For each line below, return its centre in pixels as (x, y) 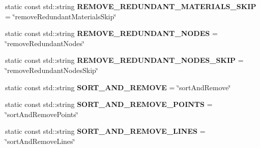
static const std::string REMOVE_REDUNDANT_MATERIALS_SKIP (131, 6)
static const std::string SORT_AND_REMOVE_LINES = (105, 131)
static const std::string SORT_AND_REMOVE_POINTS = (109, 104)
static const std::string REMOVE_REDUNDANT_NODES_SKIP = (124, 60)
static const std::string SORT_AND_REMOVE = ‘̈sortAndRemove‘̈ (118, 87)
